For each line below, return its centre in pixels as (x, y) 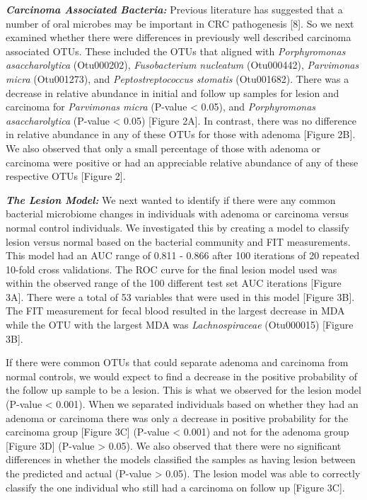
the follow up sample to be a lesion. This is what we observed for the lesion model (183, 390)
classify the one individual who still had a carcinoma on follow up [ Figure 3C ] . (175, 487)
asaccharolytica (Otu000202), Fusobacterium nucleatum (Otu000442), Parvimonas (182, 65)
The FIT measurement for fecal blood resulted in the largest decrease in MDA (175, 311)
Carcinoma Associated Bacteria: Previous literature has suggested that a (174, 9)
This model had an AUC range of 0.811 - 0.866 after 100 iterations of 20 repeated (183, 255)
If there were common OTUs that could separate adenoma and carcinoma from (177, 362)
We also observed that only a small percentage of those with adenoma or (163, 148)
